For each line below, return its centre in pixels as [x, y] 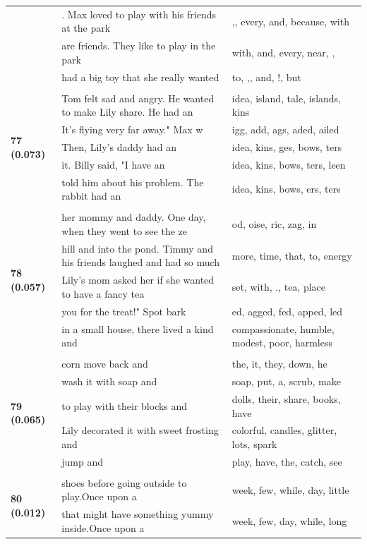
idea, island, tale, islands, [287, 98]
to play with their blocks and [125, 405]
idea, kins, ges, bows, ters [287, 147]
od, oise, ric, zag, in [274, 224]
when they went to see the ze [124, 230]
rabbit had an [91, 196]
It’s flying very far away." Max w [132, 129]
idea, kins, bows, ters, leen [289, 164]
